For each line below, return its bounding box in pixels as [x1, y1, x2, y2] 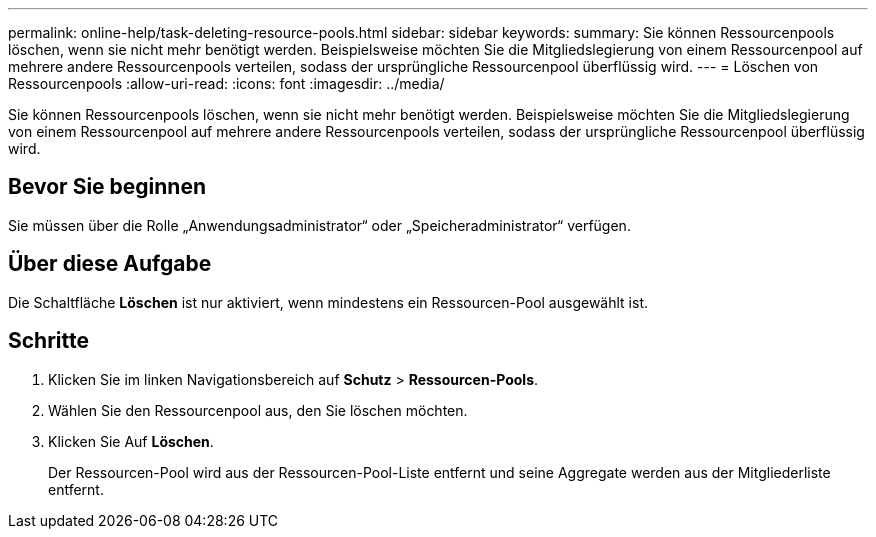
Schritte [8, 328, 89, 354]
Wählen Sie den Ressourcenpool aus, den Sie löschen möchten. [48, 401, 468, 419]
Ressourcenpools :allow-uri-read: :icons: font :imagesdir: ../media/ [8, 75, 445, 92]
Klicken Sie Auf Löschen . [48, 432, 214, 450]
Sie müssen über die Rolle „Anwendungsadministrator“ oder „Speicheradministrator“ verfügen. [8, 216, 631, 234]
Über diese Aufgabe [8, 251, 212, 277]
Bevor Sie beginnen [8, 174, 207, 200]
